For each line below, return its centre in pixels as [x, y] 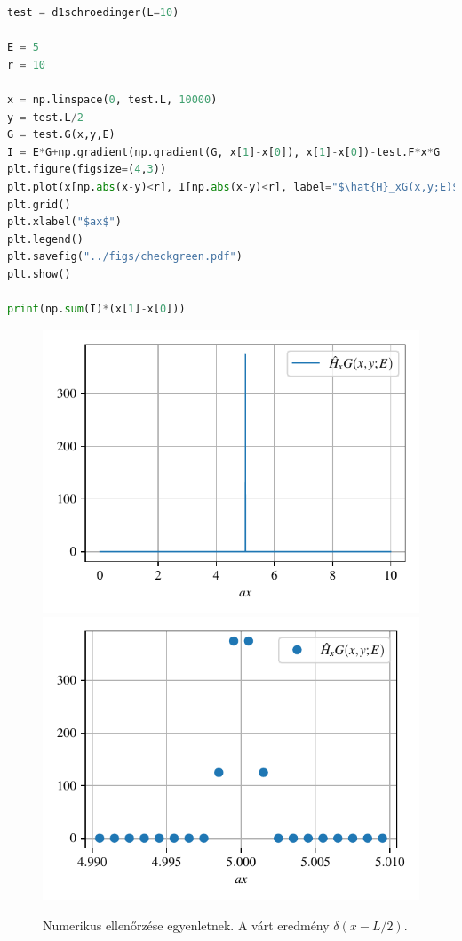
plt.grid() [39, 204]
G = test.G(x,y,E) [61, 135]
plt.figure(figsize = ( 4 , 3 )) [87, 170]
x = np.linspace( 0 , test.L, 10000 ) [112, 99]
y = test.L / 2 [45, 117]
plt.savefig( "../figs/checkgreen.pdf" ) [125, 257]
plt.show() [39, 274]
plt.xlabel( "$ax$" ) [64, 222]
